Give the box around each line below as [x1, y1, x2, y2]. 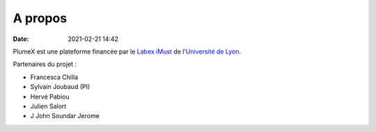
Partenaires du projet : [13, 60, 77, 69]
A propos [13, 10, 68, 26]
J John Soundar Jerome [30, 112, 100, 120]
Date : [13, 35, 29, 43]
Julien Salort [30, 101, 67, 110]
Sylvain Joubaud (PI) [30, 83, 91, 91]
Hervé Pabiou [30, 92, 70, 101]
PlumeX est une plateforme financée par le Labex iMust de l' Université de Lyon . [13, 47, 242, 56]
